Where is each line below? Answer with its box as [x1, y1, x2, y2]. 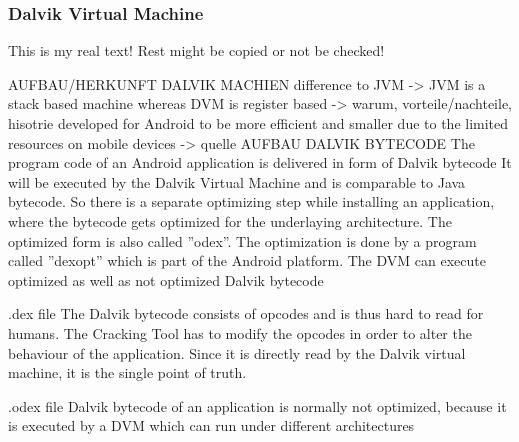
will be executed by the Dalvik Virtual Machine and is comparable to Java [8, 171, 466, 192]
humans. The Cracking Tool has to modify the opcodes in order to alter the [8, 322, 472, 343]
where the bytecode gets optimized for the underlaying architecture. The [8, 210, 452, 231]
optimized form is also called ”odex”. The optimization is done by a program [8, 230, 477, 251]
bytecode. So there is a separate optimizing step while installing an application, [8, 191, 495, 212]
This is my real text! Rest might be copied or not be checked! [8, 40, 385, 61]
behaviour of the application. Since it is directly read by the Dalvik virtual [8, 342, 466, 363]
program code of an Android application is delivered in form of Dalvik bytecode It [8, 152, 512, 173]
